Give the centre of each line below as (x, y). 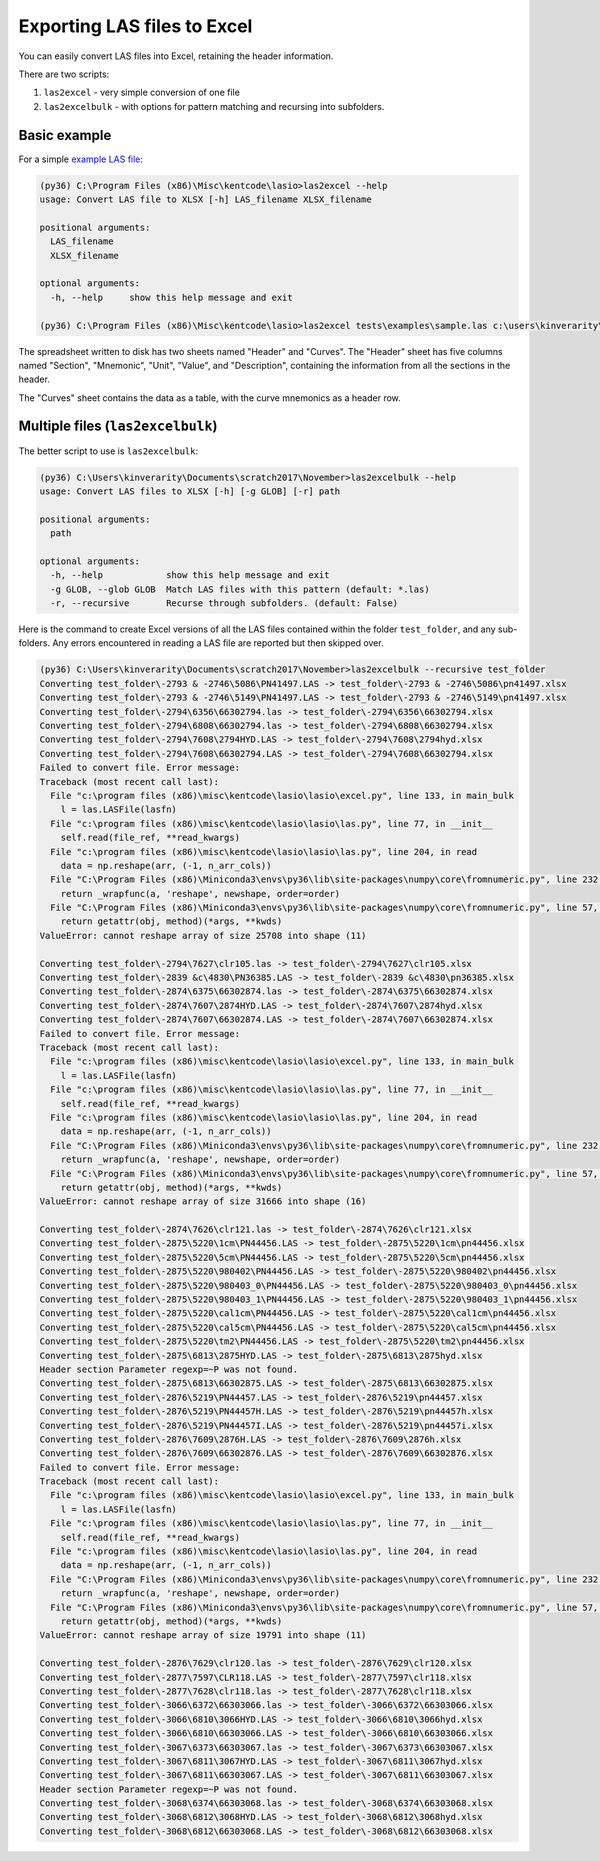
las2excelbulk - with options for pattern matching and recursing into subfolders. (214, 106)
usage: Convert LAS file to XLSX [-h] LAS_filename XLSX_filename (205, 199)
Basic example (65, 135)
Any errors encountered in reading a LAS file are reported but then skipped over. (217, 643)
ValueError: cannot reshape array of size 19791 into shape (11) (203, 1635)
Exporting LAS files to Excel (135, 26)
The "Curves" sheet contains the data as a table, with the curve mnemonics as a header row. (210, 397)
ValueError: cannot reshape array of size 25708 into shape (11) (203, 935)
